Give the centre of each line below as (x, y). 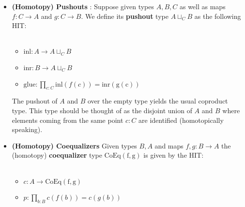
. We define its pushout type (125, 16)
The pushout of (35, 101)
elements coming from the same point (68, 120)
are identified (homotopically (181, 120)
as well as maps (202, 6)
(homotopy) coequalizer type (57, 155)
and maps (169, 145)
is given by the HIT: (174, 155)
